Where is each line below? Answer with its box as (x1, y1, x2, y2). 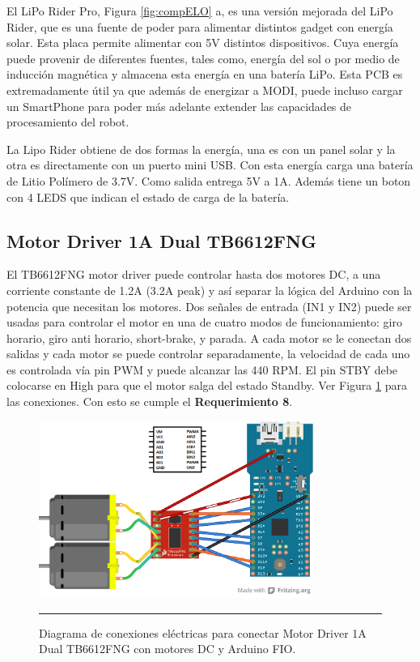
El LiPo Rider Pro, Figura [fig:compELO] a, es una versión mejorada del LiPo (6, 2, 393, 19)
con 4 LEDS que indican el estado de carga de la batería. (6, 188, 290, 205)
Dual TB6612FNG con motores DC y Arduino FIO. (39, 640, 296, 657)
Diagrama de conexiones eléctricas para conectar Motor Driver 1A (39, 624, 367, 641)
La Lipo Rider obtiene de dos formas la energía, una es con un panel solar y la (6, 140, 396, 157)
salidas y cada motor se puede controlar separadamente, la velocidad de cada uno (6, 345, 410, 362)
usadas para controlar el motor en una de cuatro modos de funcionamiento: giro (6, 314, 402, 331)
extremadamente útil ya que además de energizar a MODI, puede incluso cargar (6, 81, 403, 98)
